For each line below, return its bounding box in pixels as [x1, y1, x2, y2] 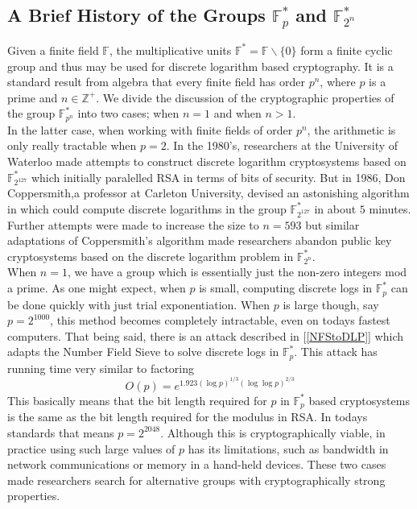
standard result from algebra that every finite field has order [7, 73, 305, 90]
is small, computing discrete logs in [199, 279, 373, 296]
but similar [305, 216, 360, 233]
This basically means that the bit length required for [7, 391, 267, 408]
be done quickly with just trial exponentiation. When [7, 296, 270, 312]
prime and [7, 89, 58, 106]
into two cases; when [77, 105, 180, 122]
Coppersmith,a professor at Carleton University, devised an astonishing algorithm [7, 184, 410, 201]
